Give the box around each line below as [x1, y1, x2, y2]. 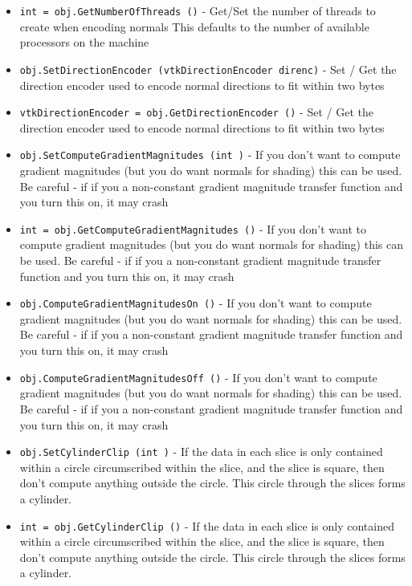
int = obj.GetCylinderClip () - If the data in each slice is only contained [19, 517, 394, 534]
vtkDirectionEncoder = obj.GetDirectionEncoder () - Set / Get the [19, 104, 373, 120]
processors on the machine [19, 34, 149, 51]
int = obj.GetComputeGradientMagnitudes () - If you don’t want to [19, 220, 366, 237]
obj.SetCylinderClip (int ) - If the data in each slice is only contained [19, 443, 383, 460]
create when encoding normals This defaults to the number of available [19, 18, 369, 35]
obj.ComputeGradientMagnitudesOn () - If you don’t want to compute [19, 295, 372, 311]
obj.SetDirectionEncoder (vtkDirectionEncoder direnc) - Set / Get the [19, 60, 397, 77]
